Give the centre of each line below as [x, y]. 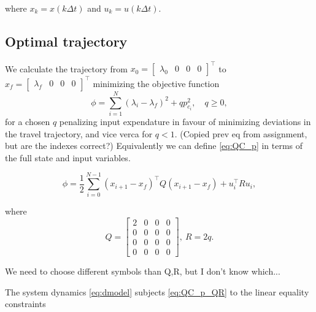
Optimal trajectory [66, 41]
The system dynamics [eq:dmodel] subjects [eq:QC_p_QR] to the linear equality [157, 291]
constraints [25, 304]
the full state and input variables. [68, 157]
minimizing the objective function [156, 83]
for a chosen [28, 121]
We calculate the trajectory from [67, 68]
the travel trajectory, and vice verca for [79, 133]
